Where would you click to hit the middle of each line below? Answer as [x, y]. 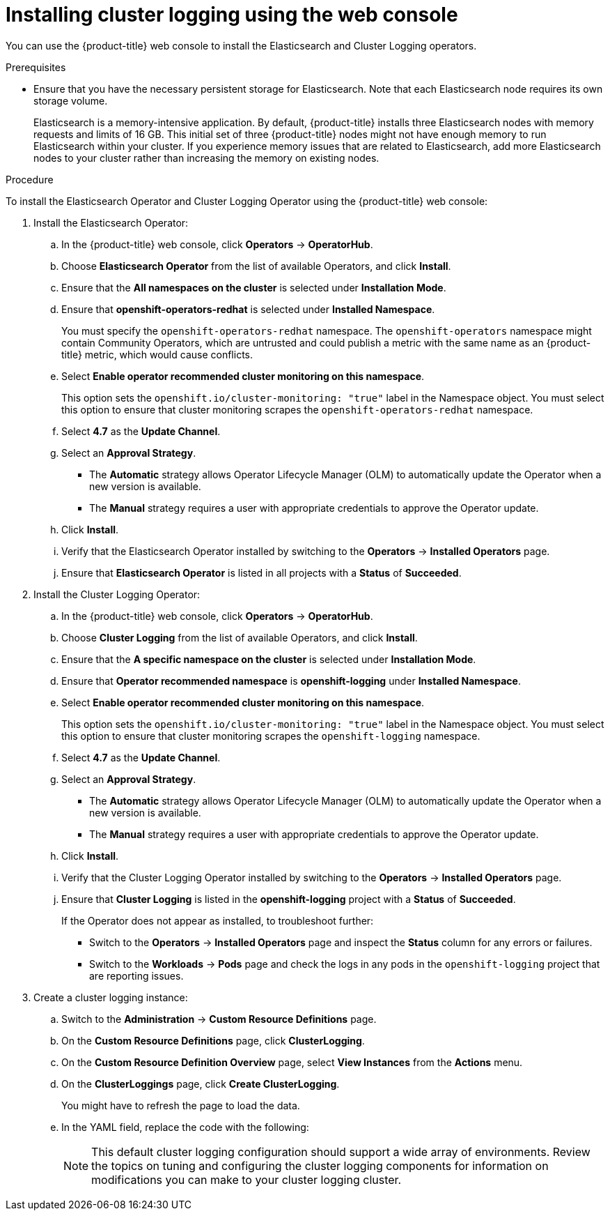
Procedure [30, 179]
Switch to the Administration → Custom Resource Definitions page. [219, 1019]
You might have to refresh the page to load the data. [181, 1105]
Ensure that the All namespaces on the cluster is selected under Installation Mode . [254, 287]
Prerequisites [36, 67]
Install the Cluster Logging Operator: [117, 594]
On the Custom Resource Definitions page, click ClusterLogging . [213, 1040]
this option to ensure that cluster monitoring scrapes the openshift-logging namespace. [271, 736]
